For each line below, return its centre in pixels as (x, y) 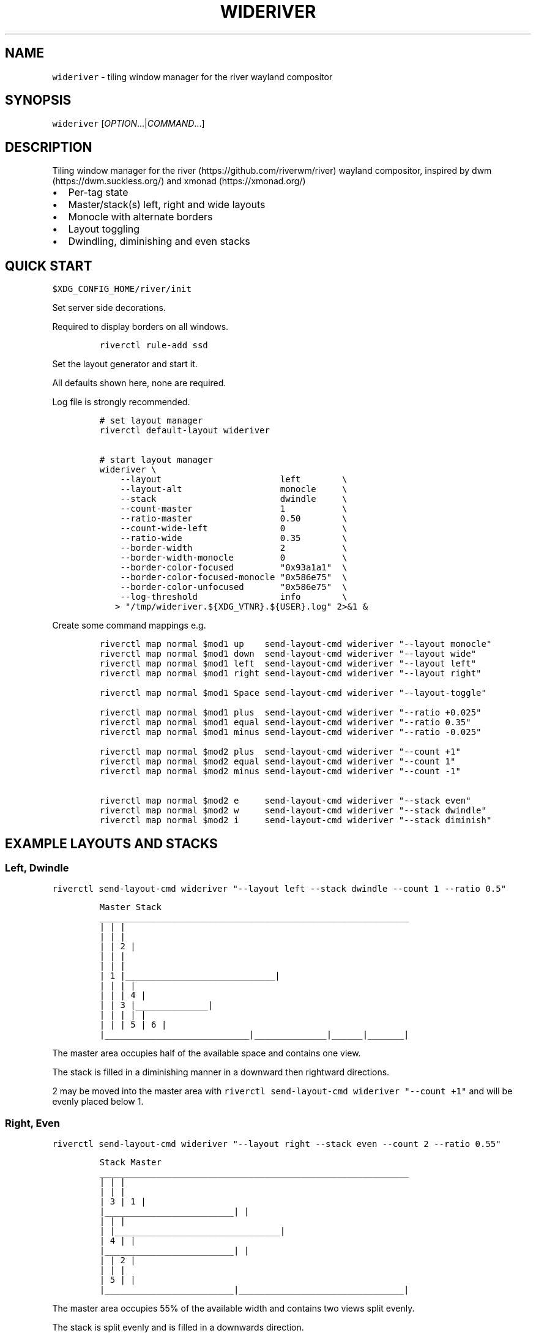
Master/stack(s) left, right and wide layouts (167, 205)
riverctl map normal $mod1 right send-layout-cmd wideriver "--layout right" (290, 674)
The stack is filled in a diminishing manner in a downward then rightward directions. (221, 1072)
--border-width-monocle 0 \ (234, 558)
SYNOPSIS (38, 100)
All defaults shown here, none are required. (139, 383)
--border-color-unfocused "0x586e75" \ (234, 587)
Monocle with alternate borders (140, 217)
